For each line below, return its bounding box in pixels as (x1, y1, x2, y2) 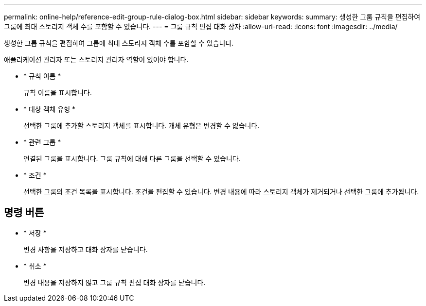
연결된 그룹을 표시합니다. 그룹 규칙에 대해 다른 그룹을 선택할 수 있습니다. (23, 154, 241, 163)
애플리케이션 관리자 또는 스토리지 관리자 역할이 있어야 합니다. (4, 55, 189, 64)
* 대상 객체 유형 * (23, 105, 76, 113)
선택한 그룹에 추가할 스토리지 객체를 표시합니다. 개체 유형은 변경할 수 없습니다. (23, 121, 260, 130)
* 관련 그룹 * (23, 138, 61, 146)
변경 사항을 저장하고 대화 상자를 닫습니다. (23, 245, 148, 254)
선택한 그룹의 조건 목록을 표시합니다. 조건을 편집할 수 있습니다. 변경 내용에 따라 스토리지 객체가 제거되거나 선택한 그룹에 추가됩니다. (23, 187, 419, 196)
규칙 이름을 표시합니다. (23, 88, 92, 97)
